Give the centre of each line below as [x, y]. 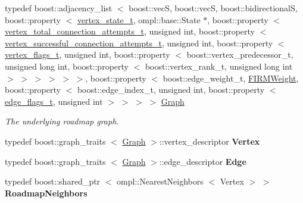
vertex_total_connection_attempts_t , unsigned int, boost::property [130, 31]
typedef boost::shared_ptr [53, 181]
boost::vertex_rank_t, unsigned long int [219, 66]
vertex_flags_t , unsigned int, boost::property [88, 54]
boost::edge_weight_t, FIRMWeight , [231, 78]
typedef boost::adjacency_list [59, 8]
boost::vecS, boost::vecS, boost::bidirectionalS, [213, 8]
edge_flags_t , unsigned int [54, 101]
